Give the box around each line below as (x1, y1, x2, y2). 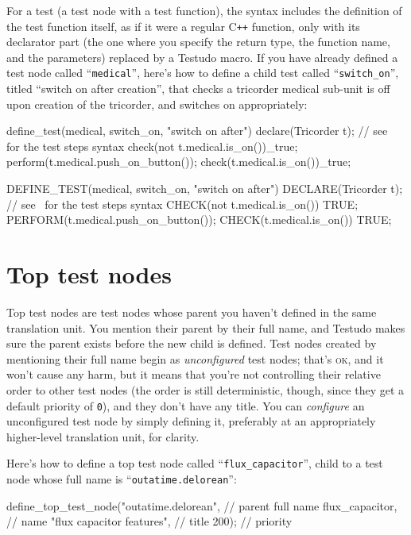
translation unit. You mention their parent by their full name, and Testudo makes (6, 319, 405, 336)
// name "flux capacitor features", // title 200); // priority (6, 513, 293, 529)
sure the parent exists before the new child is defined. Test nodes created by (6, 335, 377, 352)
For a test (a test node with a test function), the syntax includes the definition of (6, 2, 402, 18)
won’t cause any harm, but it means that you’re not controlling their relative (6, 366, 381, 383)
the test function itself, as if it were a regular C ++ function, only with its (6, 17, 360, 34)
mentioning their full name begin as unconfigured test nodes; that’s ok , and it (6, 350, 384, 367)
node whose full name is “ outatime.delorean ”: (6, 471, 237, 487)
